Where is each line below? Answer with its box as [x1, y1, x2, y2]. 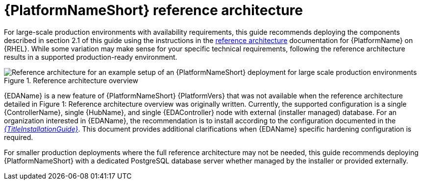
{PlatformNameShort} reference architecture [4, 2, 303, 19]
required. [4, 133, 33, 141]
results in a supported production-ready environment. [4, 52, 177, 61]
